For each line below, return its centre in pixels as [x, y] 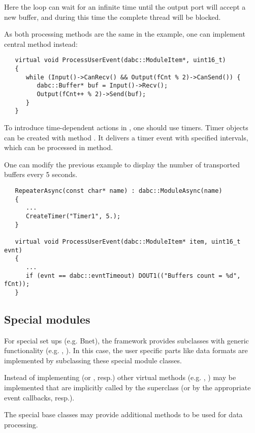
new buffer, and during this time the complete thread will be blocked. [113, 17]
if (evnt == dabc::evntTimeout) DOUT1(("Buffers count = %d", [133, 276]
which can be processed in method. [59, 147]
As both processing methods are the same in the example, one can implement [125, 34]
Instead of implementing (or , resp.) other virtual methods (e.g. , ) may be [120, 377]
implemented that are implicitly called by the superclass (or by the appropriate [127, 387]
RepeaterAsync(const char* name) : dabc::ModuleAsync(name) [119, 191]
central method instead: [41, 44]
